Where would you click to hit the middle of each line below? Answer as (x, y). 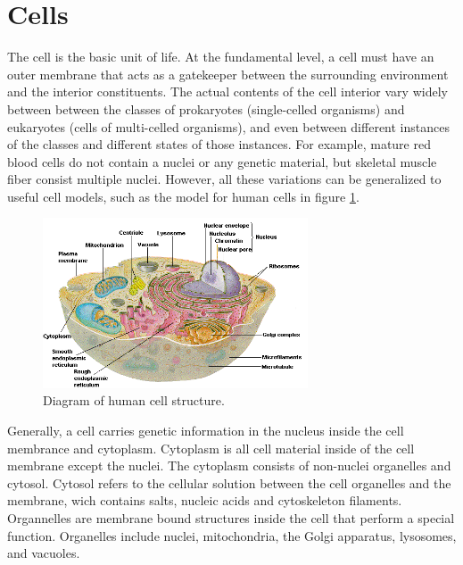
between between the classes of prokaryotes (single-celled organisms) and (206, 108)
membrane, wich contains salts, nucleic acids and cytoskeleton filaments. (205, 500)
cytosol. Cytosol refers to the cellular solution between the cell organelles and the (229, 482)
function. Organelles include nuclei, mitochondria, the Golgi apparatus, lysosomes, (232, 535)
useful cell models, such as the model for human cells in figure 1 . (183, 196)
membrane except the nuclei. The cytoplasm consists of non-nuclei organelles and (229, 465)
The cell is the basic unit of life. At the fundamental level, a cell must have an (221, 57)
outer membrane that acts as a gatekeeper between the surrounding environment (228, 74)
